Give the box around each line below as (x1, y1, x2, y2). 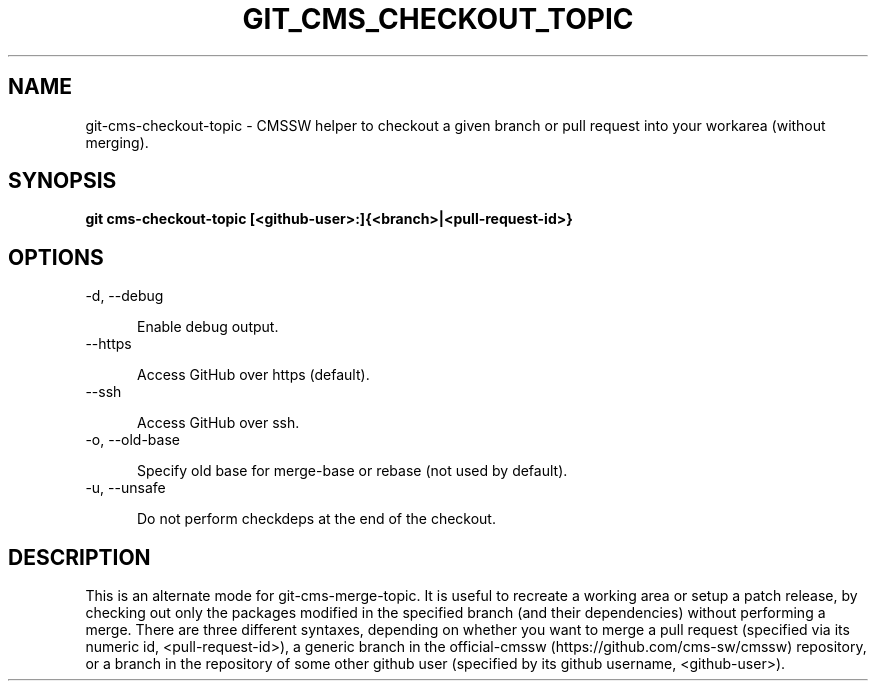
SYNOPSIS (8, 168, 117, 194)
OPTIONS (8, 244, 104, 270)
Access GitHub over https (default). (137, 366, 370, 384)
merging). (85, 133, 149, 151)
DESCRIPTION (8, 544, 151, 570)
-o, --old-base (85, 431, 180, 449)
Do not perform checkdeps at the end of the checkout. (137, 510, 496, 528)
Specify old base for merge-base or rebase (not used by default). (137, 462, 568, 480)
